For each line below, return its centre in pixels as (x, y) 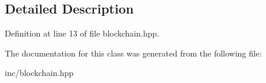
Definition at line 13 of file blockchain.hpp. (82, 33)
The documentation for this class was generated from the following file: (133, 53)
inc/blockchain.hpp (39, 73)
